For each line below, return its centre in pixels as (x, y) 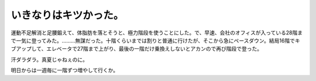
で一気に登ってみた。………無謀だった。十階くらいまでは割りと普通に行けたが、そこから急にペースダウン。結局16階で (153, 40)
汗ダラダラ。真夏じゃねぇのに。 (49, 59)
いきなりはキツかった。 (67, 15)
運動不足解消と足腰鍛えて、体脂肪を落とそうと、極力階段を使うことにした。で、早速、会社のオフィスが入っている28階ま (157, 33)
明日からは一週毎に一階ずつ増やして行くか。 (65, 71)
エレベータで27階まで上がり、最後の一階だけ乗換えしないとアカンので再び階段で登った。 (154, 49)
